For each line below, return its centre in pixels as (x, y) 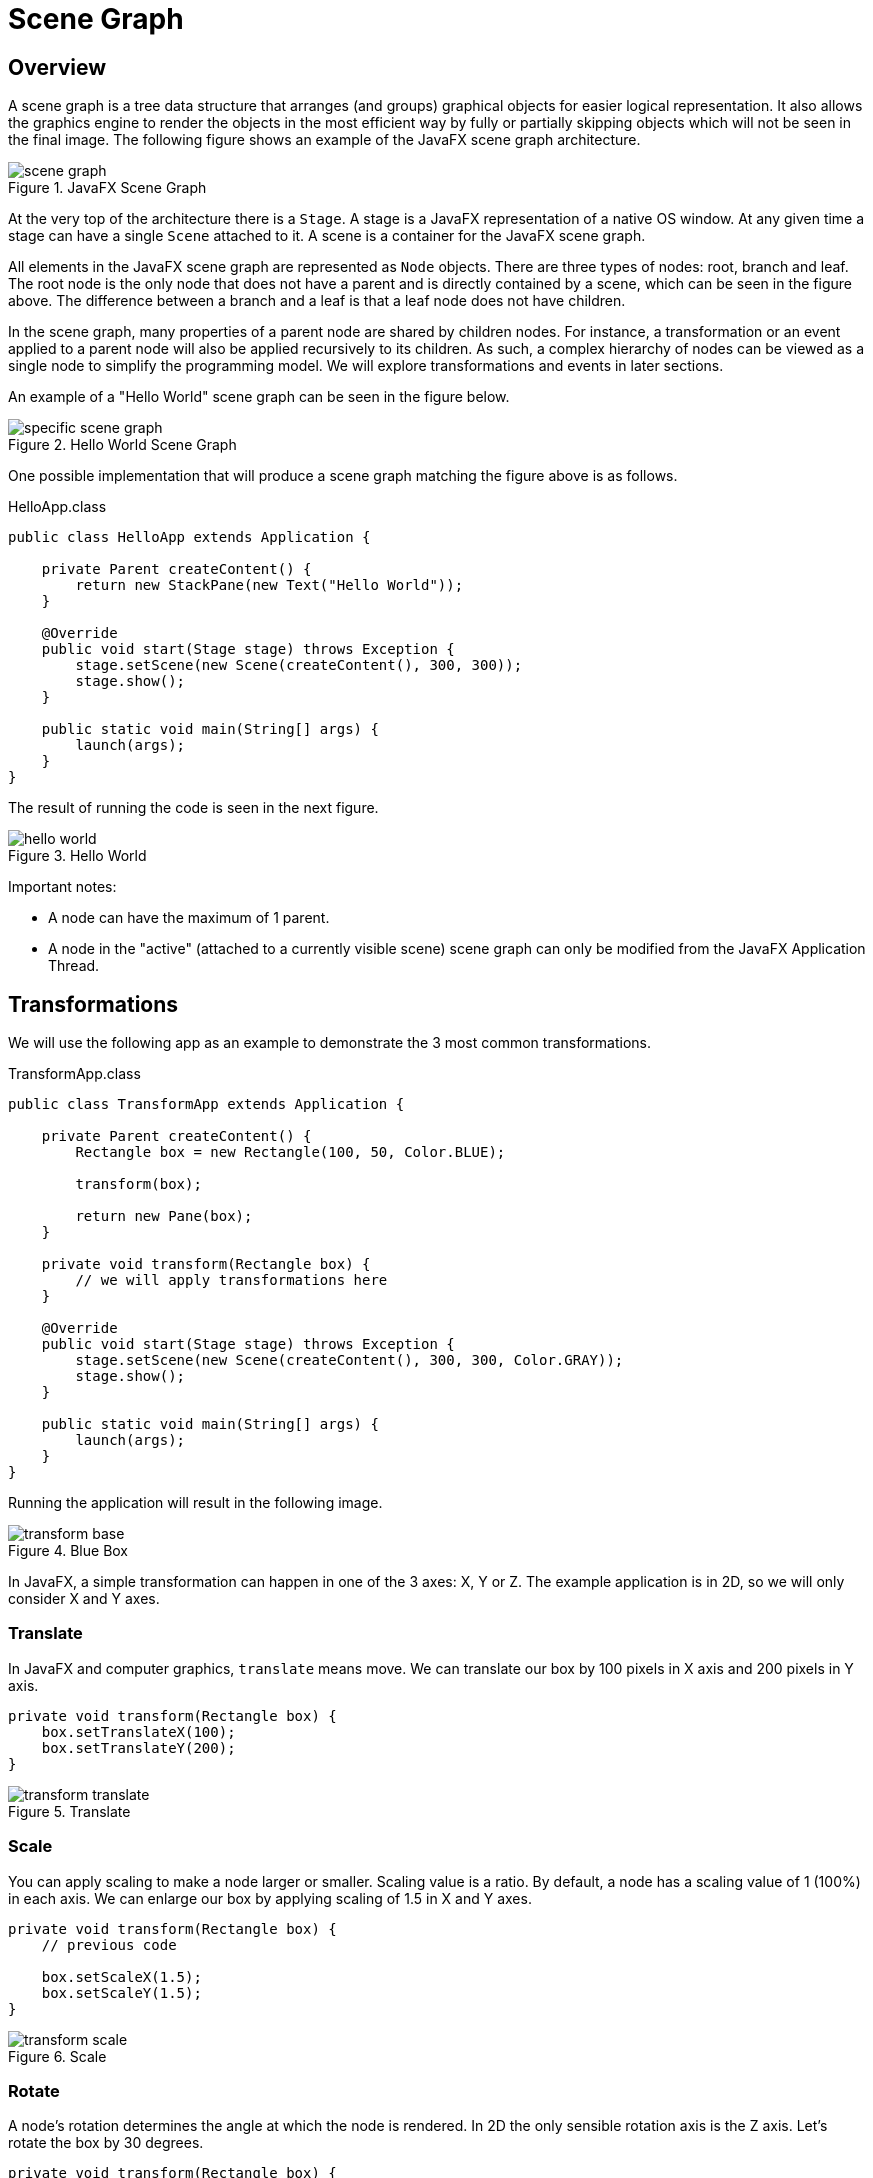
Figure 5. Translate (69, 1811)
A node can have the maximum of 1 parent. (189, 918)
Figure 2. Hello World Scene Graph (122, 445)
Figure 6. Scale (57, 2056)
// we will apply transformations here (231, 1280)
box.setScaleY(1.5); (121, 1992)
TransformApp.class (74, 1074)
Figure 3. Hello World (77, 856)
